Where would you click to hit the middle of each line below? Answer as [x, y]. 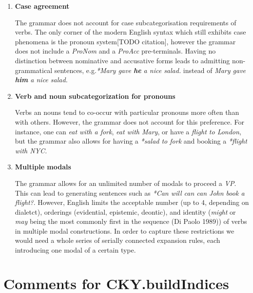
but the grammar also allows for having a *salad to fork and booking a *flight [131, 141]
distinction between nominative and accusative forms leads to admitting [122, 60]
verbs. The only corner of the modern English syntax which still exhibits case [130, 32]
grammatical [34, 70]
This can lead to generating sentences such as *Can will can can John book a [130, 192]
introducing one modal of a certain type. [75, 250]
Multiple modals [43, 167]
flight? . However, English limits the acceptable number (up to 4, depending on [132, 202]
